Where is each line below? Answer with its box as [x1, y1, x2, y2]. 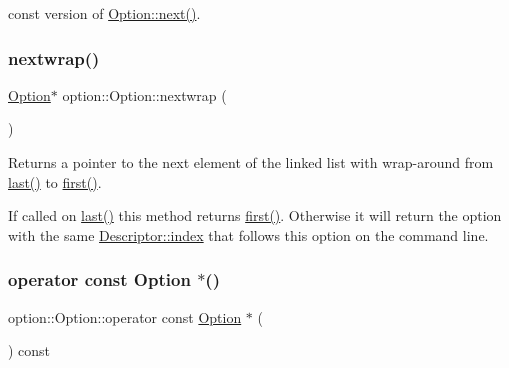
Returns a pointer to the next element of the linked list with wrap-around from [8, 152, 494, 172]
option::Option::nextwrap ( [62, 84, 227, 105]
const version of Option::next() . [8, 3, 201, 23]
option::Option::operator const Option [8, 306, 242, 327]
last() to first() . [8, 171, 102, 192]
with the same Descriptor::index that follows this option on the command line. [8, 224, 489, 245]
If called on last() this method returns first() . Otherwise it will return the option [8, 205, 502, 226]
